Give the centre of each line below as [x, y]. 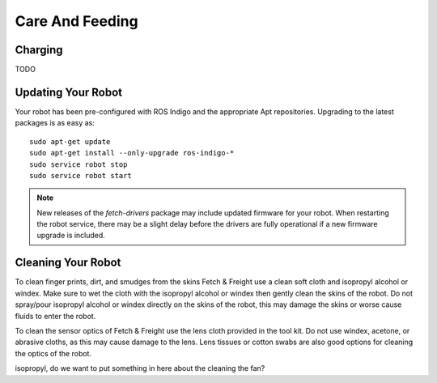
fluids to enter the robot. [55, 316]
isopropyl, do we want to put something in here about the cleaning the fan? [140, 368]
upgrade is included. [71, 236]
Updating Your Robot [69, 92]
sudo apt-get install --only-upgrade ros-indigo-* [132, 153]
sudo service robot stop [78, 164]
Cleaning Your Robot [68, 263]
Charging [39, 50]
